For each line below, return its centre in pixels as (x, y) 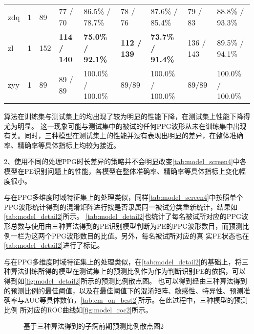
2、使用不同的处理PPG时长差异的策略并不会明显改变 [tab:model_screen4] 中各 (125, 161)
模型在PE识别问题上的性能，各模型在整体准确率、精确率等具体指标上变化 (122, 171)
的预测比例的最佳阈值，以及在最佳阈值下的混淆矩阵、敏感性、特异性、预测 (124, 290)
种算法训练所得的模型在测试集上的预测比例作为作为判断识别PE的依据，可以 (125, 271)
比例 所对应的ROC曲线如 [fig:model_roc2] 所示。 (78, 309)
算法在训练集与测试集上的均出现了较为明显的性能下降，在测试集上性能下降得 (127, 116)
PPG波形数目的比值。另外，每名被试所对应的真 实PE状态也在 (150, 235)
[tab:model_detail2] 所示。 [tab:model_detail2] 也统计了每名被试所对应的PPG (123, 216)
